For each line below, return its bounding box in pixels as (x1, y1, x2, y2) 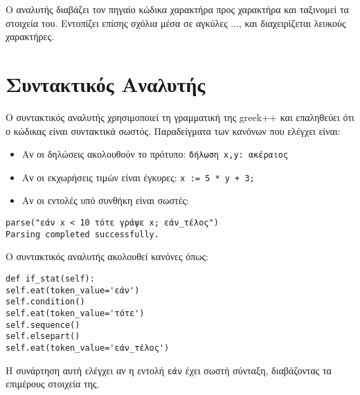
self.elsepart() (6, 331, 80, 342)
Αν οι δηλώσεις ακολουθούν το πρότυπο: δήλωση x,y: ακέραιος (21, 147, 289, 161)
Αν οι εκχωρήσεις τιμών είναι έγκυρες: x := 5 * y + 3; (21, 169, 255, 184)
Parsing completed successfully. (6, 229, 159, 239)
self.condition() (6, 297, 85, 307)
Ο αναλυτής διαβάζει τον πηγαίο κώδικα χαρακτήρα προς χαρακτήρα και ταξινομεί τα (6, 2, 349, 16)
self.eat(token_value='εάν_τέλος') (6, 342, 170, 353)
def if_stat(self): (6, 273, 95, 284)
